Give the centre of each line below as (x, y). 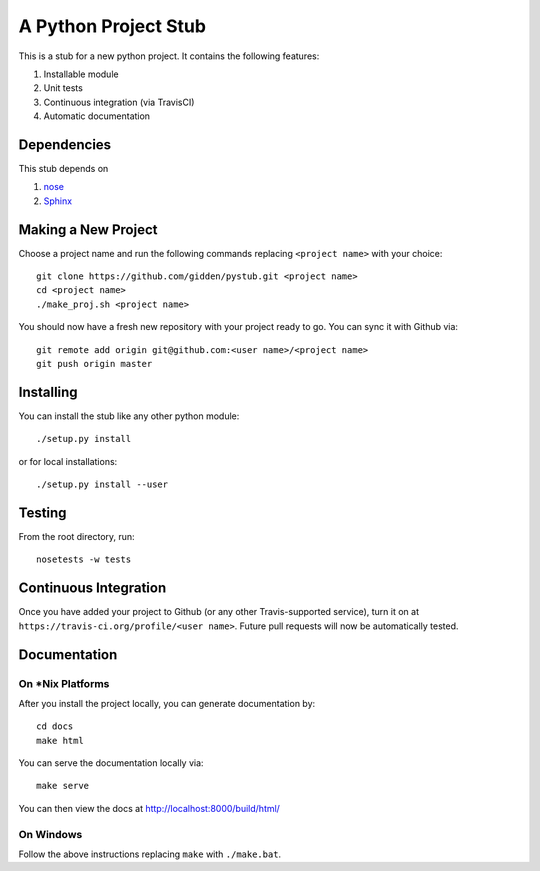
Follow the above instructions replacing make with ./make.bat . (150, 854)
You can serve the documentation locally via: (111, 763)
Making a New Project (88, 229)
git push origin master (94, 364)
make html (60, 740)
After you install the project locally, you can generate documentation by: (167, 703)
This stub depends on (63, 169)
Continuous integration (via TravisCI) (119, 102)
